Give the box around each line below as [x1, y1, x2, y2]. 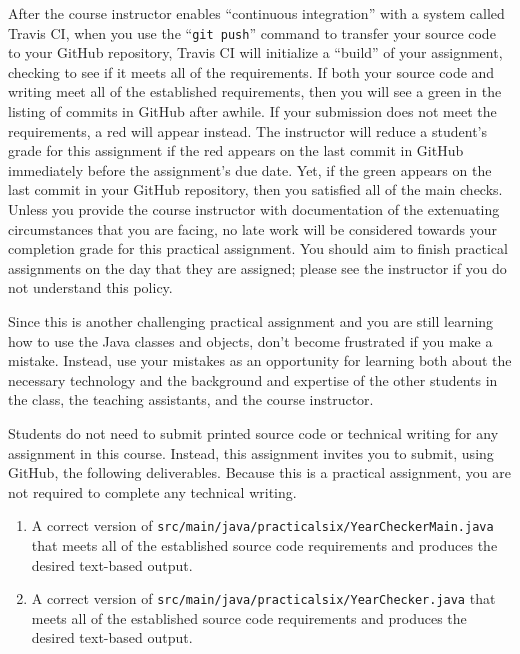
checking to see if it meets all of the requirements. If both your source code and [8, 61, 495, 82]
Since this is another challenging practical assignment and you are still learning [8, 310, 494, 331]
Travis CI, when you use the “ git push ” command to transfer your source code [8, 22, 496, 43]
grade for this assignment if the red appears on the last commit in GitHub [8, 140, 464, 161]
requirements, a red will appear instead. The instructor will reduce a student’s [8, 120, 487, 141]
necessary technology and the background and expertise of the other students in [8, 369, 498, 390]
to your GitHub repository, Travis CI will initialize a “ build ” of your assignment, [8, 42, 503, 63]
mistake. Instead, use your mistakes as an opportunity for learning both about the [8, 350, 512, 371]
